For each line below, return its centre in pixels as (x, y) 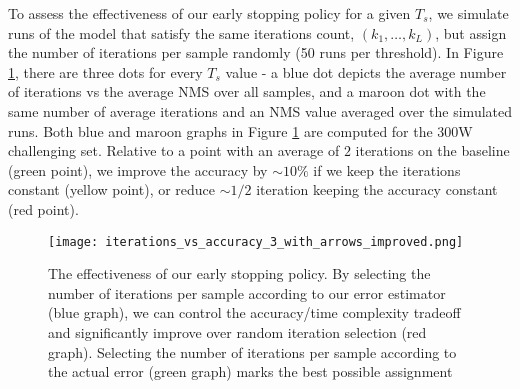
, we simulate (468, 13)
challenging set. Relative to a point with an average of (174, 150)
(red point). (43, 208)
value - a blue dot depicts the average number (366, 71)
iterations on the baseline (432, 150)
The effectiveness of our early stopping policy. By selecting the (239, 273)
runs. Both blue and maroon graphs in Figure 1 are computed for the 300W (240, 130)
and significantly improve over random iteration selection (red (237, 331)
